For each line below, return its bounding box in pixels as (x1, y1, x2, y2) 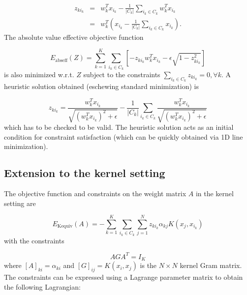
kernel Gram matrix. (180, 260, 242, 270)
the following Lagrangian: (4, 281, 81, 292)
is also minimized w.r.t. (4, 69, 74, 79)
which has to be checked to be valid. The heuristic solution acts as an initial (4, 122, 234, 132)
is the (140, 260, 157, 270)
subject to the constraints (83, 69, 160, 79)
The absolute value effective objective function (4, 31, 144, 42)
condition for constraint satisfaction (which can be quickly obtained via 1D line (4, 131, 243, 142)
